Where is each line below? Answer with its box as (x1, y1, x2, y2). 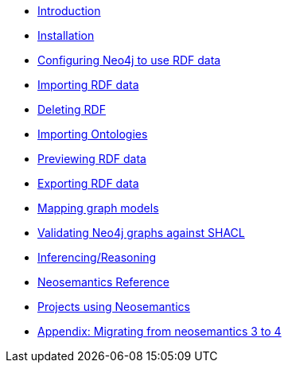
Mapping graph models (37, 201, 159, 215)
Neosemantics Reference (37, 275, 169, 289)
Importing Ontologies (37, 127, 148, 141)
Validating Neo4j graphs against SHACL (37, 226, 245, 239)
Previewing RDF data (37, 152, 146, 165)
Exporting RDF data (37, 177, 139, 190)
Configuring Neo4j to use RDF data (37, 53, 221, 67)
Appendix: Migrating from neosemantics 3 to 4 (37, 324, 282, 338)
